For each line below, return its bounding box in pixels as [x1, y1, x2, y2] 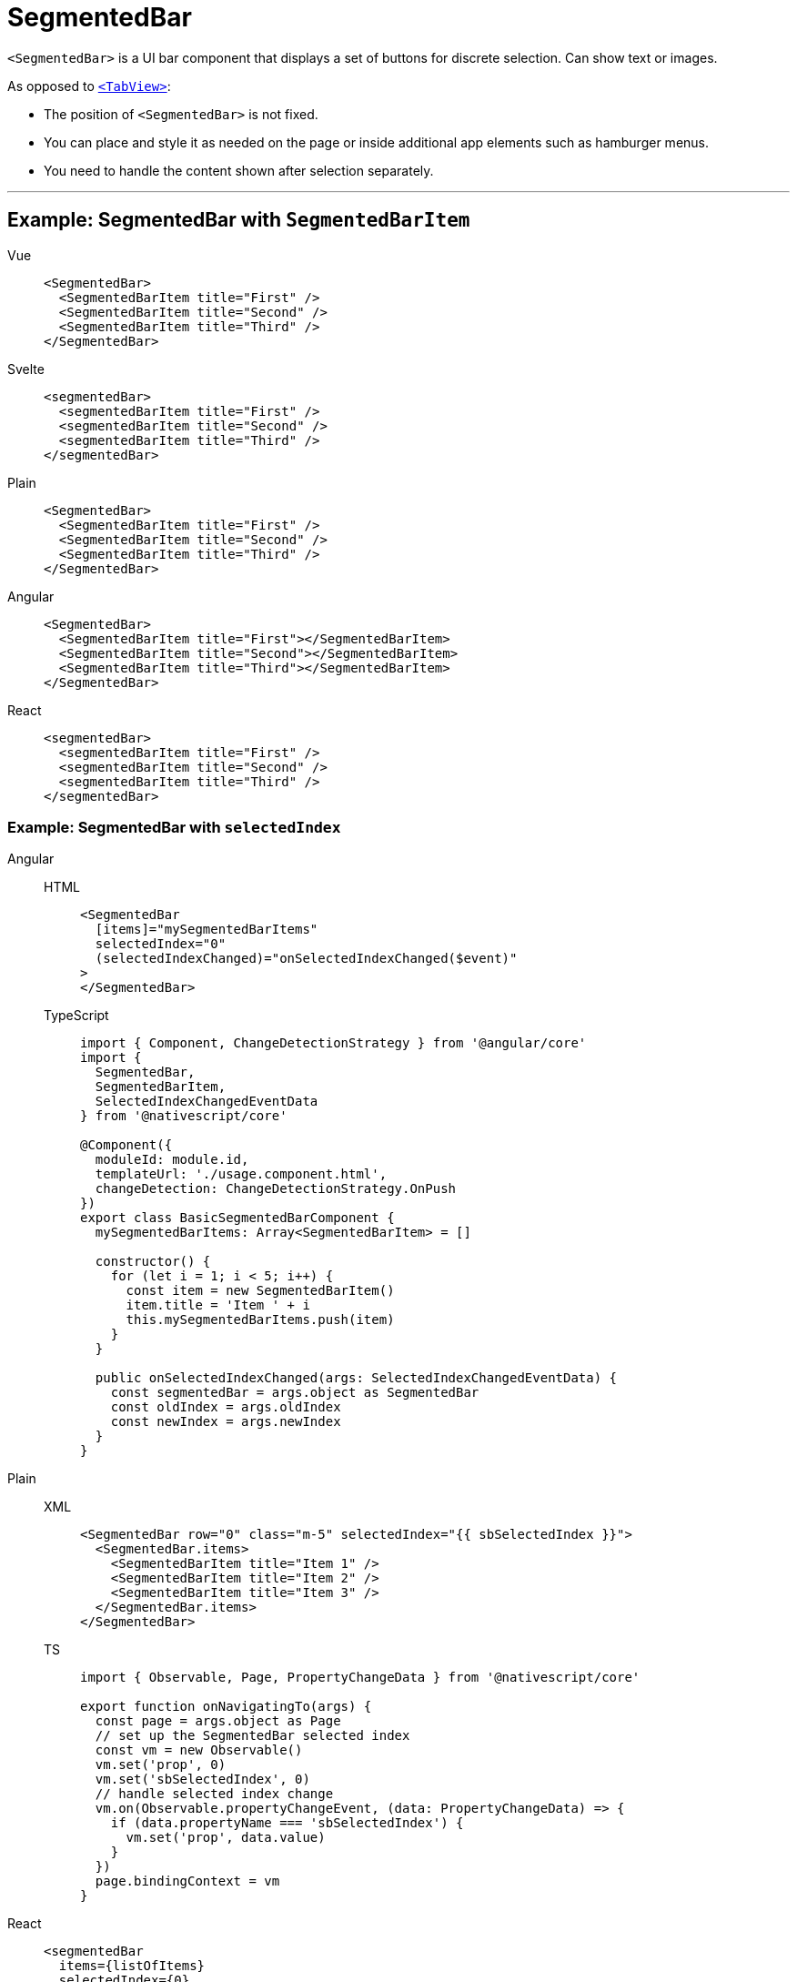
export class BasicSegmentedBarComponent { [80, 1210, 395, 1226]
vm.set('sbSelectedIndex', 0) [95, 1772, 310, 1787]
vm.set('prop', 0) [95, 1757, 227, 1773]
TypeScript [44, 1007, 109, 1024]
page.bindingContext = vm [95, 1874, 280, 1889]
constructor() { [95, 1254, 211, 1269]
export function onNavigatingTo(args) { [80, 1699, 372, 1714]
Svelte [7, 360, 45, 377]
